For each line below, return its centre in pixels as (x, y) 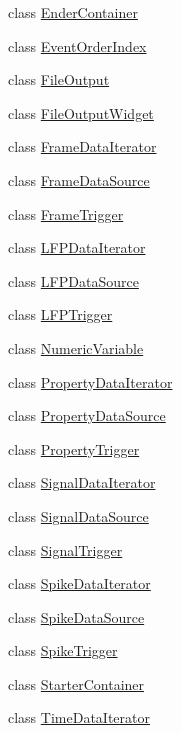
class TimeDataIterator (79, 717)
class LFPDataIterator (77, 247)
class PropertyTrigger (74, 448)
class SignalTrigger (65, 549)
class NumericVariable (76, 347)
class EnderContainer (73, 12)
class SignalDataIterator (82, 482)
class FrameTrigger (66, 213)
